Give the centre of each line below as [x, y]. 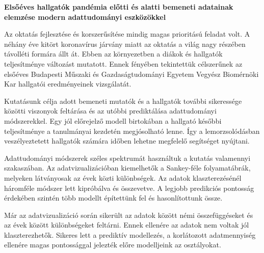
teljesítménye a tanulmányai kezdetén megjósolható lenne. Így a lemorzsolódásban [132, 131]
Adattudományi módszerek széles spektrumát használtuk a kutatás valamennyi [127, 158]
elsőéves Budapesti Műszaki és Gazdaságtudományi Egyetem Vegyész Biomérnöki [131, 74]
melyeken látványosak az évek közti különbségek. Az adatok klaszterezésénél [123, 177]
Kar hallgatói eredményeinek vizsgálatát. [68, 84]
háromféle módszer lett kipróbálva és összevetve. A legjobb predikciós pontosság [129, 188]
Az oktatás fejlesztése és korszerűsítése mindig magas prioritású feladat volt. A [127, 34]
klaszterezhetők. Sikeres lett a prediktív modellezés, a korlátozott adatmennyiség [130, 234]
